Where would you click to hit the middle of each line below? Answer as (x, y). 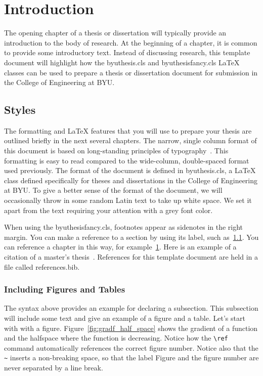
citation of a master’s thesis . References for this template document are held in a (131, 257)
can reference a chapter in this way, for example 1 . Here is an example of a (120, 247)
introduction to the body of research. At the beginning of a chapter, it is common (131, 42)
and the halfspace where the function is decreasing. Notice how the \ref (116, 338)
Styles (20, 110)
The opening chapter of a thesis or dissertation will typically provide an (115, 33)
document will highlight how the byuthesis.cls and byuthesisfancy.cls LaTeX (122, 62)
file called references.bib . (42, 266)
